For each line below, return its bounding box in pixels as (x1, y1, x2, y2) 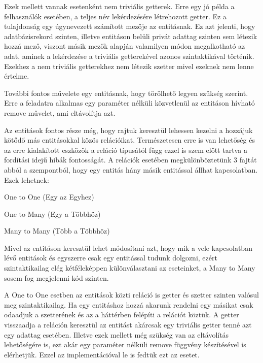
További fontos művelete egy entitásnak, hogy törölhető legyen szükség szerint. (4, 87, 248, 98)
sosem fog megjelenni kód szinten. (4, 272, 109, 283)
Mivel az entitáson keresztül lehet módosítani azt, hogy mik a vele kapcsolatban (4, 242, 252, 253)
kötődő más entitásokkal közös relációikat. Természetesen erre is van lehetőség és (4, 135, 255, 145)
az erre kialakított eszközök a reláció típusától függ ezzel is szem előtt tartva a (4, 144, 247, 155)
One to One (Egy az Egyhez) (4, 191, 94, 202)
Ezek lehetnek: (4, 174, 49, 185)
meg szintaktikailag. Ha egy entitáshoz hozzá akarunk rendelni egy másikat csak (4, 299, 253, 310)
